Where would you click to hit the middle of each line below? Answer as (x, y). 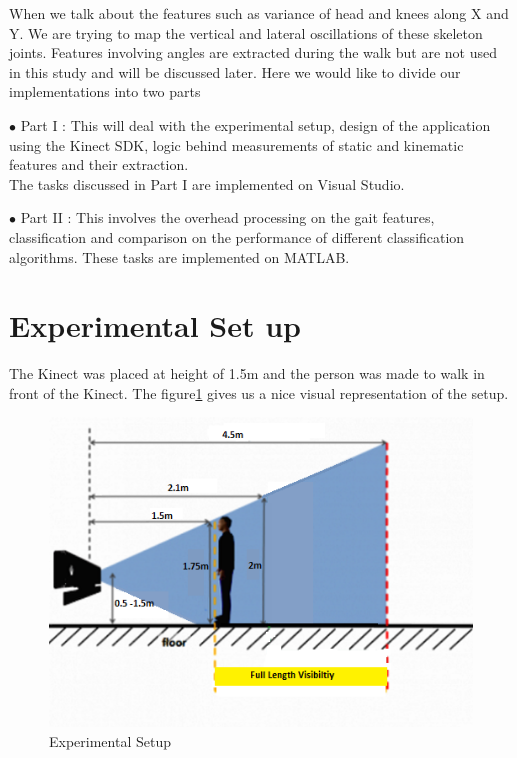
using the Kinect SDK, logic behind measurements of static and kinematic (236, 144)
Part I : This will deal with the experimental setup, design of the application (255, 124)
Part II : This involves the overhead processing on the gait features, (227, 217)
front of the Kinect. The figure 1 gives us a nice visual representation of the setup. (259, 392)
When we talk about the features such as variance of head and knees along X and (259, 13)
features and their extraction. (99, 164)
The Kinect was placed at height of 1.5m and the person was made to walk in (247, 373)
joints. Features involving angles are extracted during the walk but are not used (253, 52)
